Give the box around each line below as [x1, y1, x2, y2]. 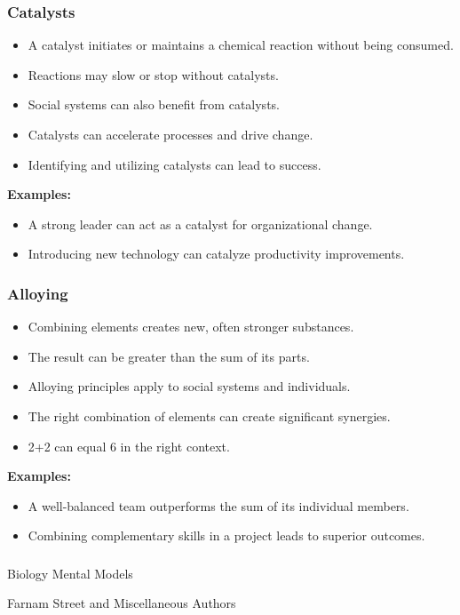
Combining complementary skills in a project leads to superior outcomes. [28, 526, 425, 545]
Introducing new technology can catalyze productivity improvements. [28, 244, 405, 263]
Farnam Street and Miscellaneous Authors [7, 594, 236, 612]
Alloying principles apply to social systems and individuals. [28, 377, 351, 395]
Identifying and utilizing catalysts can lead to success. [28, 155, 321, 173]
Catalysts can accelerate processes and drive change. [28, 125, 313, 143]
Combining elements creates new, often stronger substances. [28, 317, 354, 336]
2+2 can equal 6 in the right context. [28, 436, 230, 455]
